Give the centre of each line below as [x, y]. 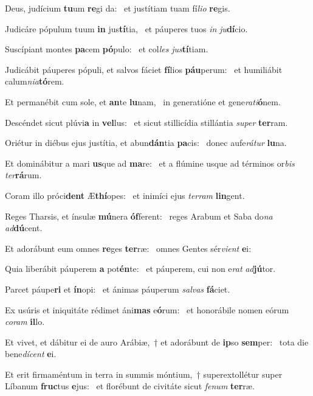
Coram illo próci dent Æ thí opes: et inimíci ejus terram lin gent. [125, 195]
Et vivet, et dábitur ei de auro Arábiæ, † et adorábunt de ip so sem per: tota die [157, 342]
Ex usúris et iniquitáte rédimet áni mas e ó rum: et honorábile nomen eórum [147, 309]
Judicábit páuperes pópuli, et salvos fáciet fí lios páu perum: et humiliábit [144, 69]
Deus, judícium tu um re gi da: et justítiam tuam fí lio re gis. [118, 8]
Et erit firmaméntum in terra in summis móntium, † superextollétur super [144, 374]
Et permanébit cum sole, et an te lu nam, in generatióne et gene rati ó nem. [143, 101]
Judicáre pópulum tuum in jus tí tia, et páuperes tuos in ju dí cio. [126, 28]
